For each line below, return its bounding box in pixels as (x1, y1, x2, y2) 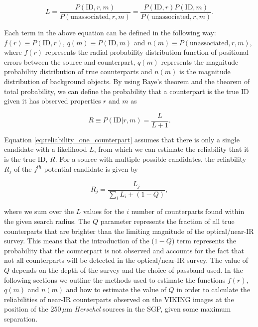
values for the (83, 206, 125, 217)
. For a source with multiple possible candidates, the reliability (55, 154, 247, 164)
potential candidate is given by (44, 163, 138, 174)
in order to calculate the (176, 284, 251, 295)
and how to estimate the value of (66, 284, 166, 295)
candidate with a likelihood (4, 144, 87, 154)
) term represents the (171, 235, 236, 246)
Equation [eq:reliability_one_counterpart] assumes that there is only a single (4, 134, 240, 144)
